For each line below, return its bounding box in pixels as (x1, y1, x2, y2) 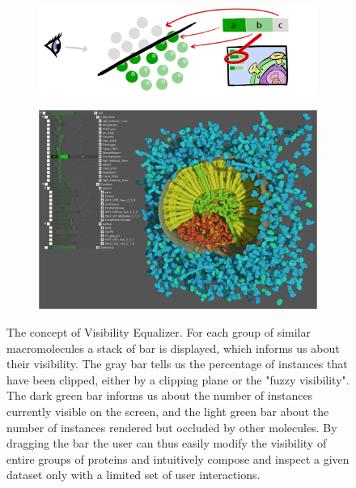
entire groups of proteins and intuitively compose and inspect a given (6, 450, 350, 467)
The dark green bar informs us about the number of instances (6, 387, 313, 404)
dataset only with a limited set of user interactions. (6, 466, 261, 483)
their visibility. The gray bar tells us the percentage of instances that (6, 355, 348, 372)
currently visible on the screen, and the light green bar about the (6, 402, 329, 419)
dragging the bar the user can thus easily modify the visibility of (6, 435, 327, 452)
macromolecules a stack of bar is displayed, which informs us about (6, 339, 340, 356)
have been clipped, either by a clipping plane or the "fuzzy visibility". (6, 371, 350, 388)
